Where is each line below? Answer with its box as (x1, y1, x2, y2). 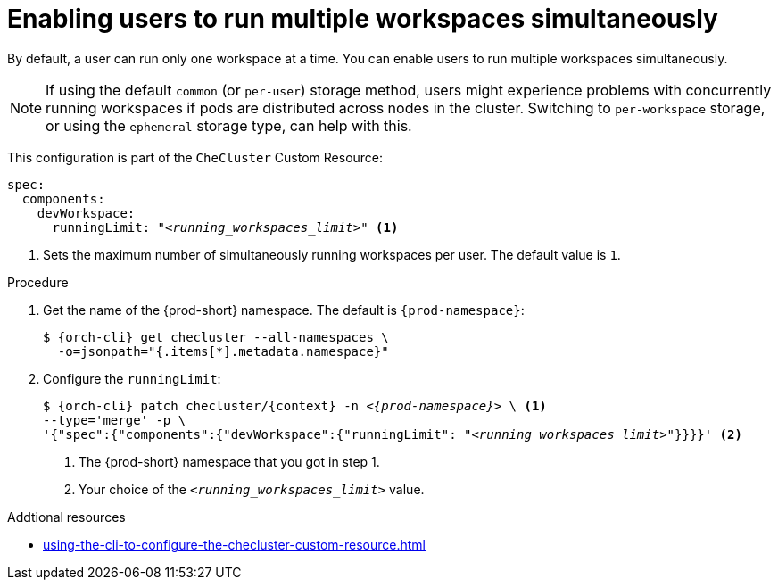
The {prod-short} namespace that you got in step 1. (79, 453, 380, 469)
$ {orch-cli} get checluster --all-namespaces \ (43, 329, 389, 344)
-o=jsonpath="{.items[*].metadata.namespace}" (57, 343, 389, 359)
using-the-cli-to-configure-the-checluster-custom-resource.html (43, 536, 426, 552)
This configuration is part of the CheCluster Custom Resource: (7, 149, 384, 165)
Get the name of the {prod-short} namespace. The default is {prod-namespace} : (43, 302, 525, 318)
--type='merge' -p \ (43, 412, 186, 427)
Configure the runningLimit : (43, 370, 221, 386)
